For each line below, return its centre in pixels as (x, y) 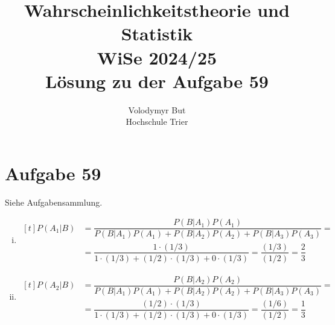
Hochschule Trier (157, 121)
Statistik (157, 33)
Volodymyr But (157, 109)
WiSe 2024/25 (157, 57)
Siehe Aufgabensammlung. (54, 202)
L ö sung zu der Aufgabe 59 (157, 80)
